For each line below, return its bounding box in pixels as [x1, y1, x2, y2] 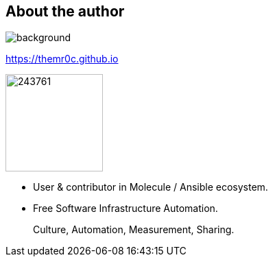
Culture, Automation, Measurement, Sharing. [33, 224, 235, 236]
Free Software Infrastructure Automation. [33, 202, 218, 215]
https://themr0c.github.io [5, 53, 119, 65]
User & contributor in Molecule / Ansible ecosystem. [33, 181, 268, 193]
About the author [5, 3, 125, 20]
